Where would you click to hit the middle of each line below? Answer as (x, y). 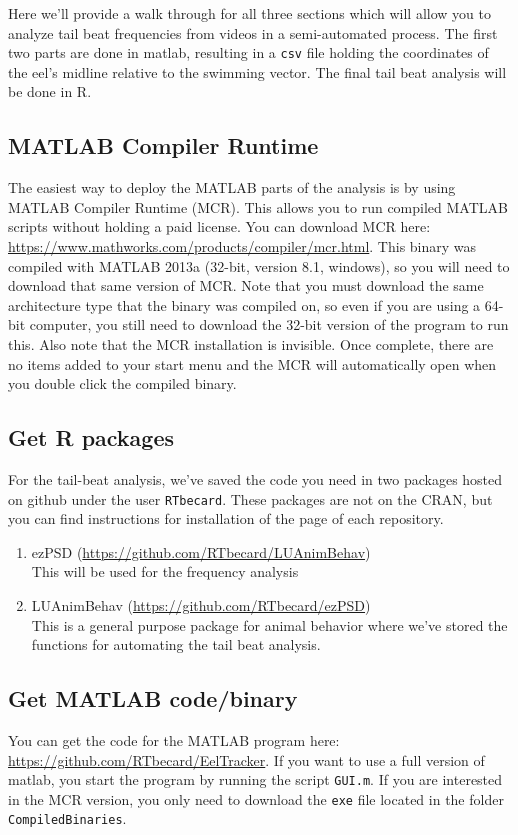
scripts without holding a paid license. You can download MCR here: (219, 226)
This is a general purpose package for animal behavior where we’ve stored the (269, 624)
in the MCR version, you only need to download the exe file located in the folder (256, 798)
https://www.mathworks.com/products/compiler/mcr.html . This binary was (242, 246)
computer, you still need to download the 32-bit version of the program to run (269, 324)
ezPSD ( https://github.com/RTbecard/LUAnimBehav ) (201, 551)
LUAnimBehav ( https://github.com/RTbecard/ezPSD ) (201, 605)
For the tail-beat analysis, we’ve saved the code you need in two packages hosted (255, 478)
